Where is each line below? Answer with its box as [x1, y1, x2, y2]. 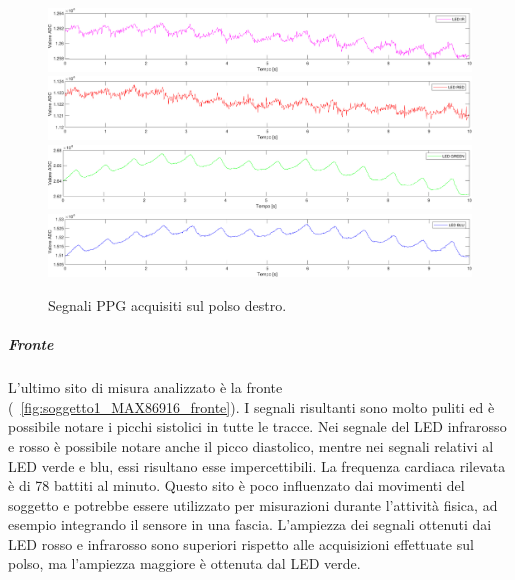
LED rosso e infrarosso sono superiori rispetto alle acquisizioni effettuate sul [8, 533, 474, 554]
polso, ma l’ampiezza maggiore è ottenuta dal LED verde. [8, 553, 361, 574]
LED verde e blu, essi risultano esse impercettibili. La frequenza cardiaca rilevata [8, 455, 506, 476]
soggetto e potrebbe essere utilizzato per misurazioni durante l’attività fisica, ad [8, 494, 498, 515]
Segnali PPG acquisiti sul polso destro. [48, 294, 287, 315]
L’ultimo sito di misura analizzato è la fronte [8, 377, 283, 398]
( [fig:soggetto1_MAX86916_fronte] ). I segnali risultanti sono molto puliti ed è [8, 396, 495, 417]
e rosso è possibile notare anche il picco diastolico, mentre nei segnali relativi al [8, 435, 494, 456]
